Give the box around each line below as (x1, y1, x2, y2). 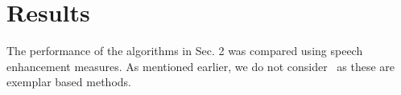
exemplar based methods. (6, 73, 131, 90)
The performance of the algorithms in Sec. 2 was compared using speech (6, 42, 363, 59)
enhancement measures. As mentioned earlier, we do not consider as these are (6, 57, 395, 74)
